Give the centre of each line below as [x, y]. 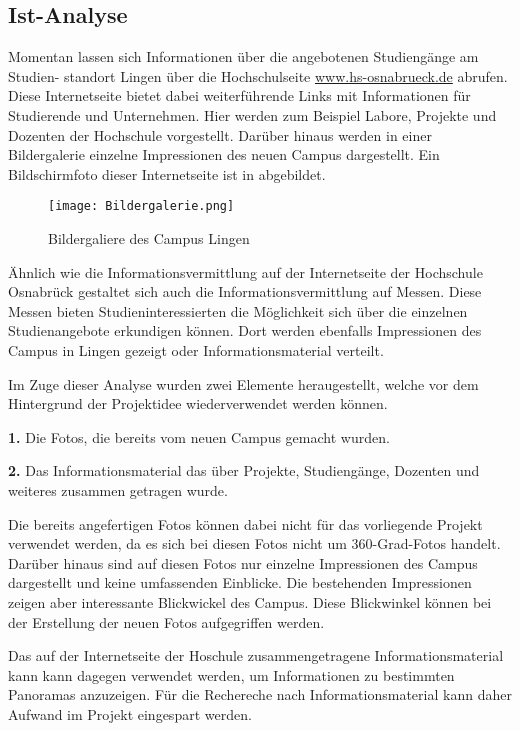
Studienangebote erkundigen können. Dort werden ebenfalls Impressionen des [245, 330]
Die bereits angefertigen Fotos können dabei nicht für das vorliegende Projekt [245, 523]
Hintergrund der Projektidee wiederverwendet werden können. [198, 403]
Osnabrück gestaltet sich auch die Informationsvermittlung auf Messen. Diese [245, 291]
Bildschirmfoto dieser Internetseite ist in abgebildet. [167, 173]
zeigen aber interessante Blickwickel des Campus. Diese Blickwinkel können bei [250, 601]
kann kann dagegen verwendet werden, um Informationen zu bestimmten [231, 674]
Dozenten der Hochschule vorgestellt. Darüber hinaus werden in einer [220, 134]
